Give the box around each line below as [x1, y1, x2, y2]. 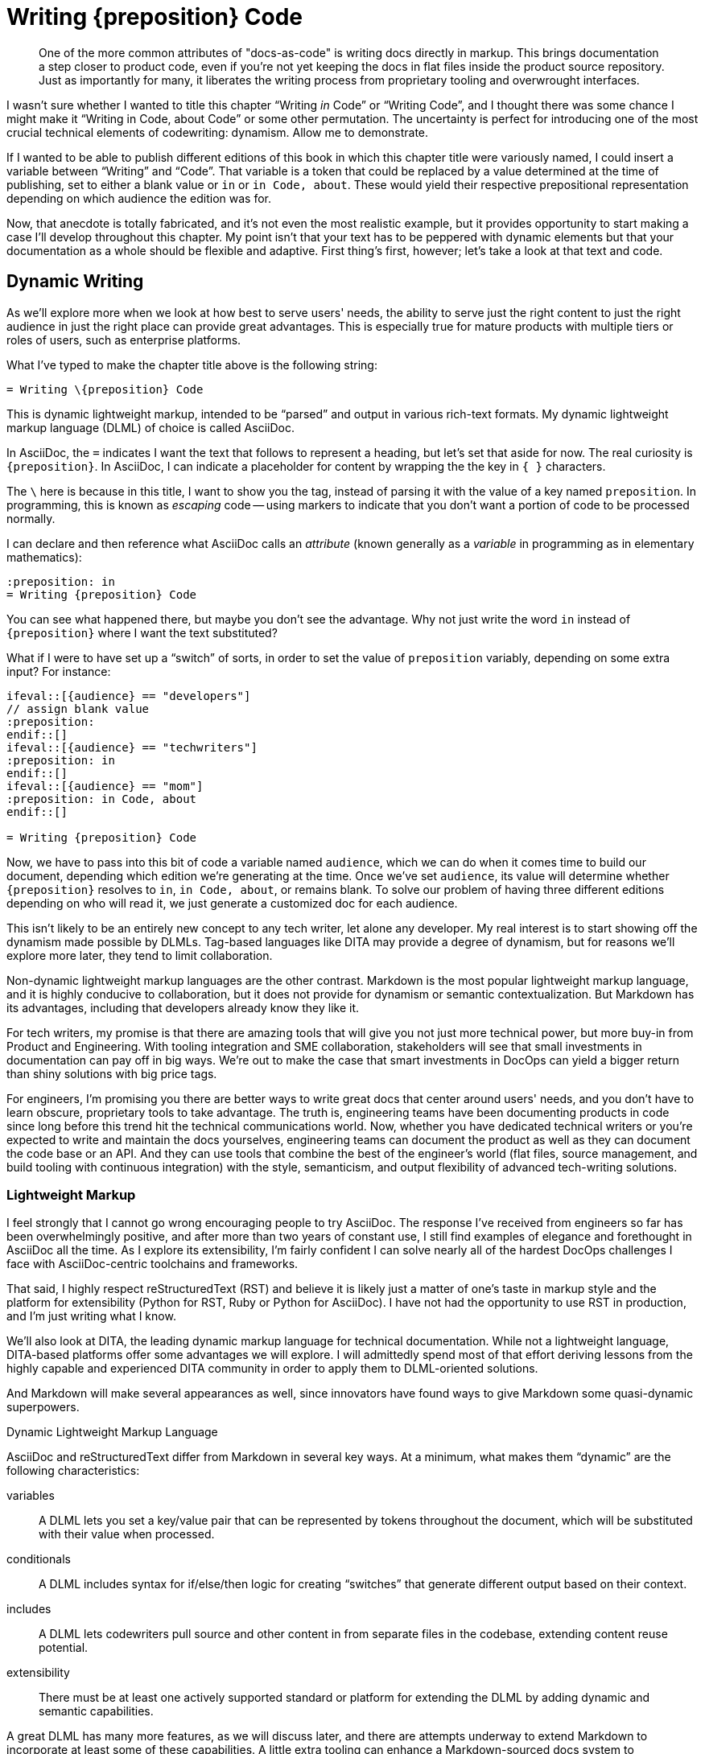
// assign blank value [6, 702, 150, 715]
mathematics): [6, 550, 82, 564]
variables [6, 1488, 55, 1503]
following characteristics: [6, 1464, 140, 1478]
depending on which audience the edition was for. [6, 191, 271, 205]
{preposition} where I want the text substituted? [6, 625, 278, 640]
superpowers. [6, 1400, 80, 1414]
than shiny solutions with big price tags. [6, 1066, 217, 1081]
